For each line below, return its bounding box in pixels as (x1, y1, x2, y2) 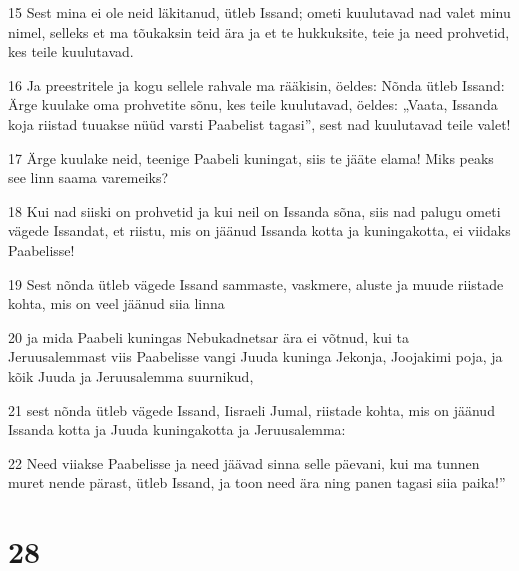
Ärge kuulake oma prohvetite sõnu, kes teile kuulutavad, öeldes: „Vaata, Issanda (8, 94, 498, 115)
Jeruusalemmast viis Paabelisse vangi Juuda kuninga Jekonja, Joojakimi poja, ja (8, 346, 503, 367)
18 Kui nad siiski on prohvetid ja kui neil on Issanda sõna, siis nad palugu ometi (8, 200, 501, 221)
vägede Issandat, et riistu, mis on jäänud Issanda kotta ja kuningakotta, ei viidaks (8, 220, 511, 241)
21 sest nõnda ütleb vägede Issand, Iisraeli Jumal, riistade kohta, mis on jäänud (8, 399, 495, 420)
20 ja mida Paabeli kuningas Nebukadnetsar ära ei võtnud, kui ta (8, 326, 410, 347)
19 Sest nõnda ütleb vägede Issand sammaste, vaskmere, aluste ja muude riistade (8, 273, 504, 294)
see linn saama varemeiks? (8, 167, 169, 188)
